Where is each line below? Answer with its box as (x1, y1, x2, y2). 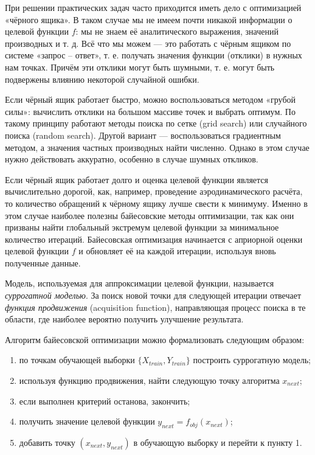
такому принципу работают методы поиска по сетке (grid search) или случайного (5, 117, 307, 130)
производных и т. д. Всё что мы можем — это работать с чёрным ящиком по (5, 36, 291, 49)
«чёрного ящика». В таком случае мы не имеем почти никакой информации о (5, 13, 292, 26)
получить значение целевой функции (19, 415, 155, 428)
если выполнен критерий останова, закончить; (19, 394, 190, 407)
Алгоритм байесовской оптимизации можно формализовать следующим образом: (5, 333, 305, 346)
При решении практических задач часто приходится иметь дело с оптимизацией (5, 1, 302, 13)
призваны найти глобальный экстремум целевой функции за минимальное (5, 221, 279, 234)
